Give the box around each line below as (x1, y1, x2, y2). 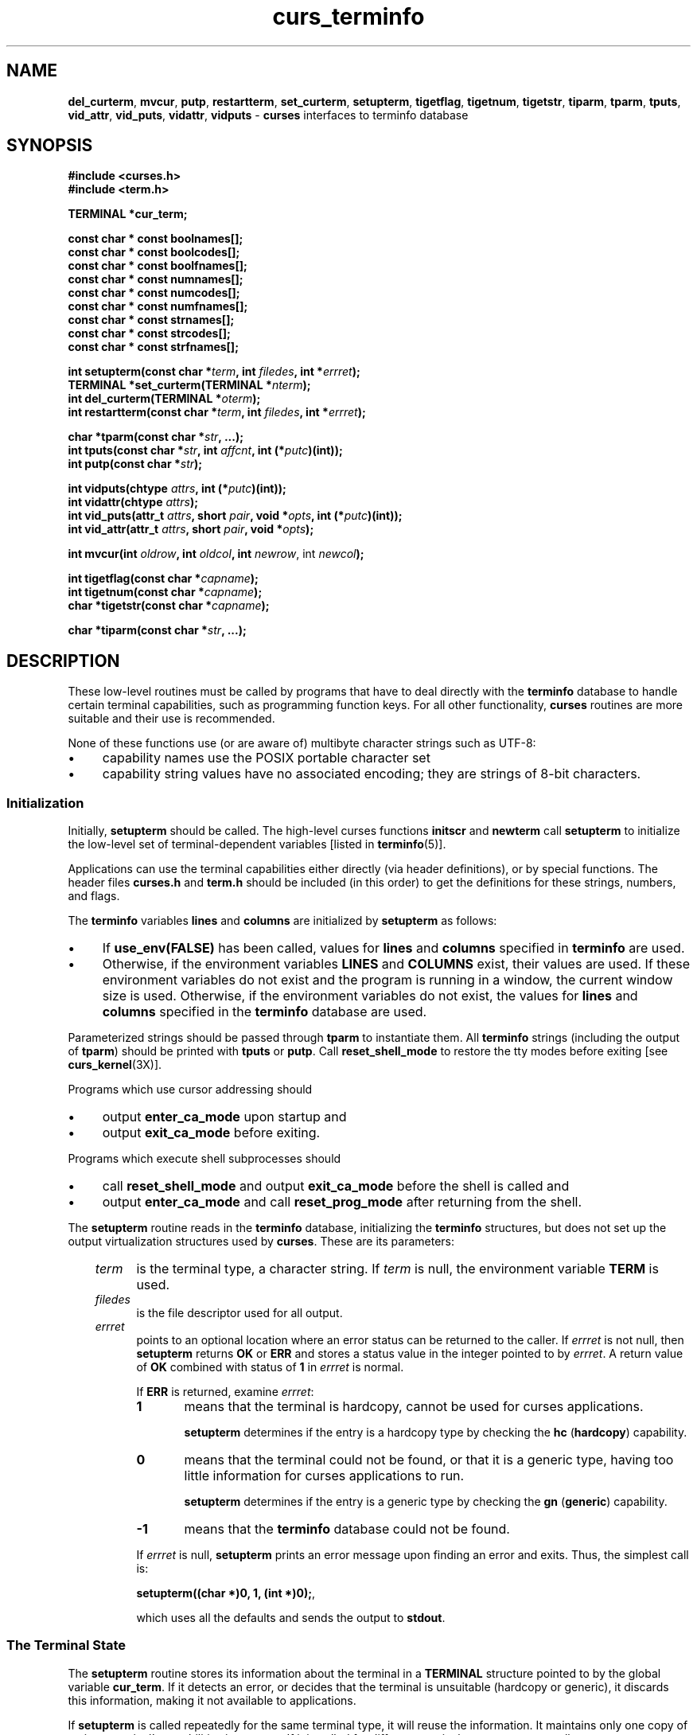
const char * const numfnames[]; (68, 299, 248, 314)
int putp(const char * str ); (68, 457, 203, 471)
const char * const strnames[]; (68, 313, 235, 327)
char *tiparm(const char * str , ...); (68, 623, 247, 637)
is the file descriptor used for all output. (136, 1306, 343, 1320)
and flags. (68, 889, 120, 903)
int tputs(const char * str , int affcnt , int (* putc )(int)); (68, 443, 343, 458)
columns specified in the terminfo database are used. (102, 1004, 427, 1020)
